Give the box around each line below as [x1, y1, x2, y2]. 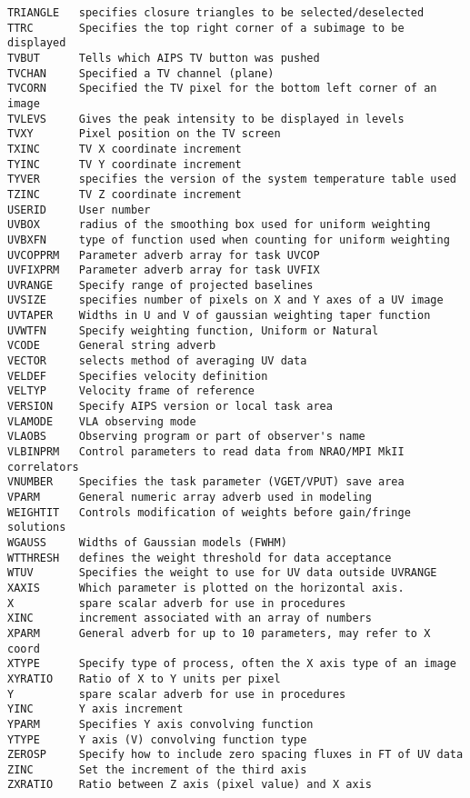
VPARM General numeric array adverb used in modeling [7, 491, 372, 504]
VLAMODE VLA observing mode [7, 414, 196, 428]
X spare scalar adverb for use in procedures [7, 596, 346, 610]
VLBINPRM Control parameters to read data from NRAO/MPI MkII [7, 445, 405, 459]
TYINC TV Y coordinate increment [7, 157, 242, 171]
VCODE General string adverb [7, 339, 216, 353]
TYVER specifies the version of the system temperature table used [7, 173, 456, 186]
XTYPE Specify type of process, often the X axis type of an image [7, 657, 456, 671]
